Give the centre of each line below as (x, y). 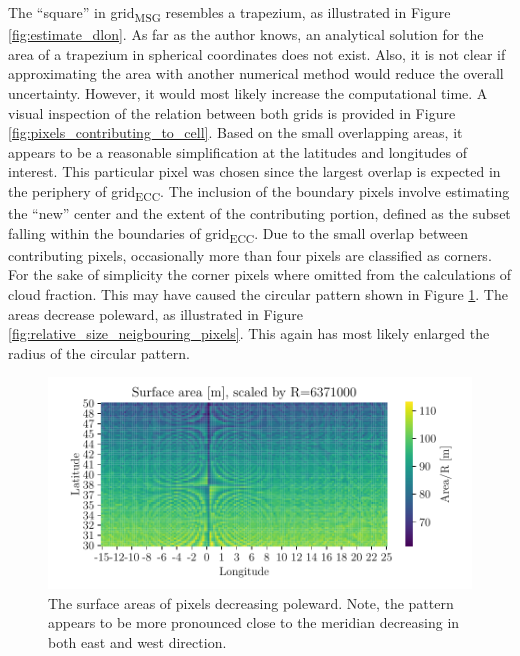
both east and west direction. (137, 642)
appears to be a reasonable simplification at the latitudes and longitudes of (237, 151)
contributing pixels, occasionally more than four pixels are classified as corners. (250, 254)
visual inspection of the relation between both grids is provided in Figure (232, 112)
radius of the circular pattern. (99, 352)
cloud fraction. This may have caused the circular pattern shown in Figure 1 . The (258, 293)
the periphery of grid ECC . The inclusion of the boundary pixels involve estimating (259, 192)
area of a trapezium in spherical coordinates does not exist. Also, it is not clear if (257, 53)
